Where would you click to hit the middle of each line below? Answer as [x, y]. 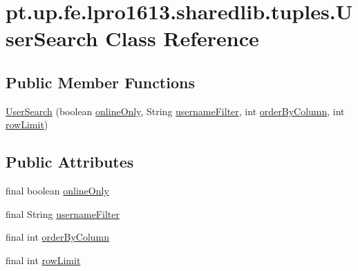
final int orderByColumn [58, 237]
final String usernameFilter [63, 213]
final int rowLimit [43, 260]
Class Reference [182, 38]
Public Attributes [70, 162]
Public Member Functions [100, 82]
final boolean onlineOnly [57, 191]
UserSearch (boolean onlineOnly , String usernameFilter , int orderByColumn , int [175, 111]
